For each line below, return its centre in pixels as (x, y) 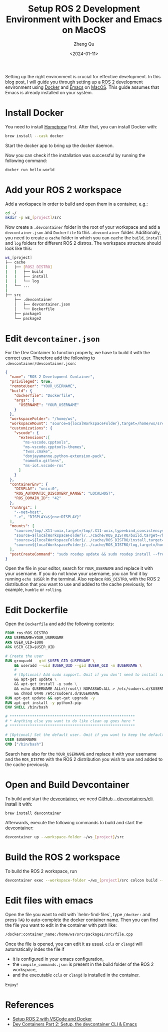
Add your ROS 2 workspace (63, 190)
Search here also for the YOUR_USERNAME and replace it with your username (81, 754)
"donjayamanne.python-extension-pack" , (65, 456)
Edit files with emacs (49, 901)
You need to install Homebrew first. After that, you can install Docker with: (81, 126)
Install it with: (19, 804)
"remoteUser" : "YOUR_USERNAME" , (43, 386)
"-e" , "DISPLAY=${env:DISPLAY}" (48, 517)
